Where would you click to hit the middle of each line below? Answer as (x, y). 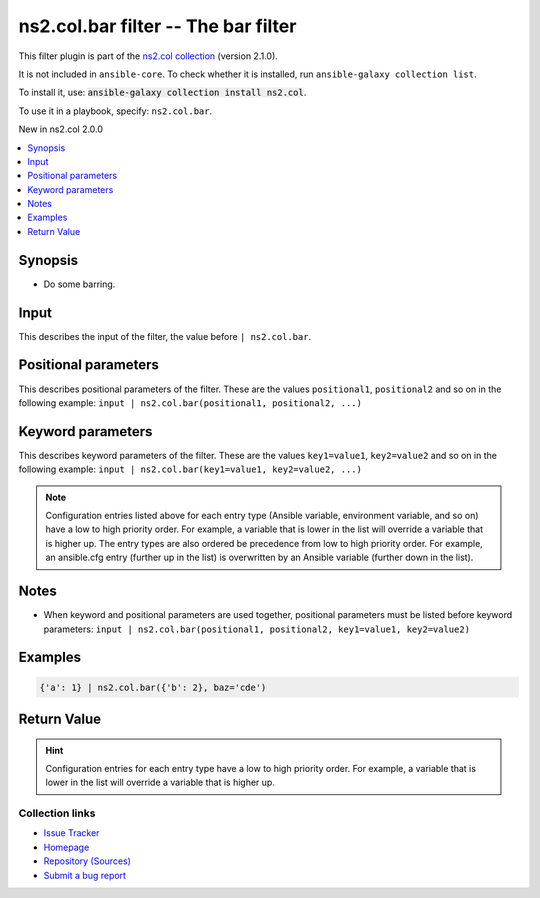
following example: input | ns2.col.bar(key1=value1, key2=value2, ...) (190, 469)
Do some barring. (79, 284)
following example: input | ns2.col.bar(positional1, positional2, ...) (190, 402)
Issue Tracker (71, 833)
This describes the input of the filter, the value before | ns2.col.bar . (165, 336)
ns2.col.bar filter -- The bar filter (157, 26)
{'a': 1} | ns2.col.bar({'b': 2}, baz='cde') (153, 687)
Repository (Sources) (87, 861)
